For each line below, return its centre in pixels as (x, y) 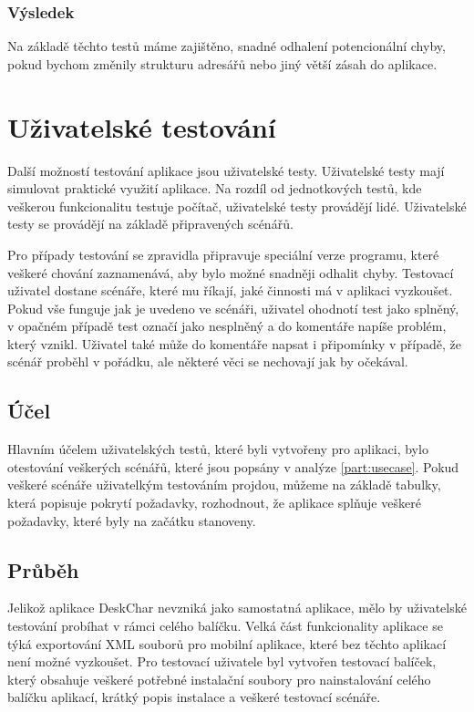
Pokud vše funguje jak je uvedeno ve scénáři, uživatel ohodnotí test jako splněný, (233, 308)
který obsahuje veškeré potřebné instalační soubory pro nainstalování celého (219, 679)
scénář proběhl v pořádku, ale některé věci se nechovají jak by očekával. (208, 361)
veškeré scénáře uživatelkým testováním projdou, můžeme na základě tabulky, (224, 485)
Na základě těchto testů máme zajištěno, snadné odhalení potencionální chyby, (227, 46)
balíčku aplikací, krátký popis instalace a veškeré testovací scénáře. (194, 697)
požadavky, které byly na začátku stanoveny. (132, 520)
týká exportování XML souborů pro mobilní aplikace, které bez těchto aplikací (227, 643)
